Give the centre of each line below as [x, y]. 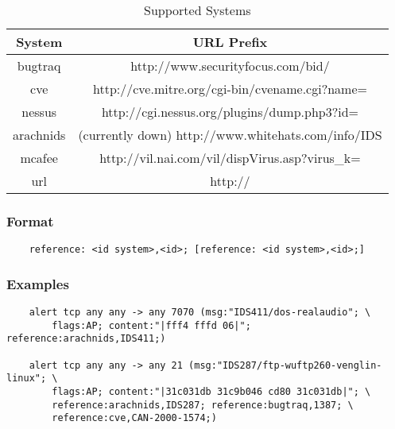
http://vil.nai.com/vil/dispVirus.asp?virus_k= [230, 158]
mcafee [39, 158]
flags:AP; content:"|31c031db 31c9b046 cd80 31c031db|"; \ [211, 392]
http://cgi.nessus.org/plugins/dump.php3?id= [230, 112]
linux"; [27, 379]
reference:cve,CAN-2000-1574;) [134, 418]
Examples [38, 283]
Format [30, 220]
